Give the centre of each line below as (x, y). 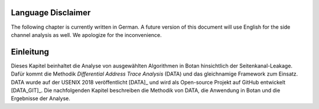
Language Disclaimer (51, 13)
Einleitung (30, 52)
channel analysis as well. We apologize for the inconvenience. (86, 35)
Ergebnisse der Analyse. (40, 98)
